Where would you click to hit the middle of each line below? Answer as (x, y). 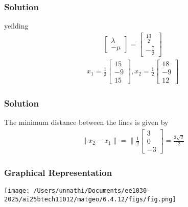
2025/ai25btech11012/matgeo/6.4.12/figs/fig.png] (90, 199)
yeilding (16, 26)
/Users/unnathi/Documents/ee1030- (92, 190)
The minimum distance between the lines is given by (86, 122)
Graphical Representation (58, 172)
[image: (17, 190)
